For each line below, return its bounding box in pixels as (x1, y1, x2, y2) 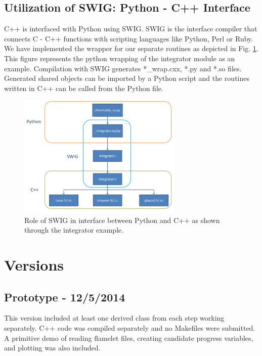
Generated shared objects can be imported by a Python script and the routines (4, 73, 249, 83)
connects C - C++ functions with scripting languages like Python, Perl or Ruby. (4, 33, 253, 43)
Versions (4, 254, 64, 275)
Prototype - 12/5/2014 (4, 289, 125, 304)
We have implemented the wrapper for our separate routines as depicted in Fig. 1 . (4, 43, 258, 54)
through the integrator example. (24, 225, 124, 235)
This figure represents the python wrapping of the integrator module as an (4, 53, 235, 63)
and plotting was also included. (4, 342, 101, 353)
